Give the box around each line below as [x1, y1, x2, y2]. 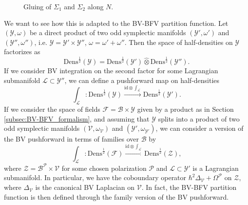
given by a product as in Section [137, 104, 234, 114]
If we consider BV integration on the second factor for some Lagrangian [4, 65, 218, 76]
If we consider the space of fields [4, 104, 100, 114]
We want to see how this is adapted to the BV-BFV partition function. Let [4, 18, 229, 28]
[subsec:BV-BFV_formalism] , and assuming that [4, 113, 150, 123]
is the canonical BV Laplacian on [35, 182, 135, 192]
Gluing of [23, 1, 52, 11]
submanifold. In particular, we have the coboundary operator [4, 172, 187, 183]
